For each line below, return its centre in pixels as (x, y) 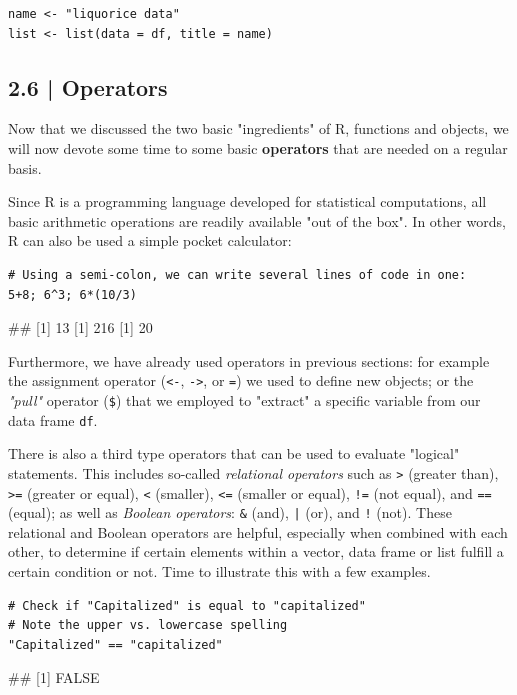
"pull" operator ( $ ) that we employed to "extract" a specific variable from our (244, 399)
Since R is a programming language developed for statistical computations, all (247, 201)
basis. (25, 167)
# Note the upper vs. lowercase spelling (148, 625)
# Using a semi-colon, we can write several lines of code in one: (237, 274)
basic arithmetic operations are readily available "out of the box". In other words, (257, 220)
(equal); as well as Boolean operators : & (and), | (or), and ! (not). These (230, 512)
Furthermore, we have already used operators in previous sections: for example (249, 360)
